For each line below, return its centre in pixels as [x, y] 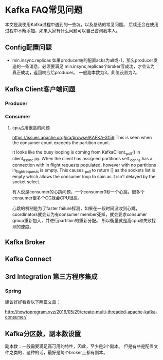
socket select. [26, 182]
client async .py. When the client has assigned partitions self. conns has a [82, 159]
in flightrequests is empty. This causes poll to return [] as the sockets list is [84, 170]
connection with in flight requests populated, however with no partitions [84, 165]
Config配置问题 [28, 48]
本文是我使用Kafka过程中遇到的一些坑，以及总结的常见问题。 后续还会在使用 [82, 24]
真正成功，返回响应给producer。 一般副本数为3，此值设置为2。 [76, 72]
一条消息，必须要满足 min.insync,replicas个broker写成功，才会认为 [88, 66]
